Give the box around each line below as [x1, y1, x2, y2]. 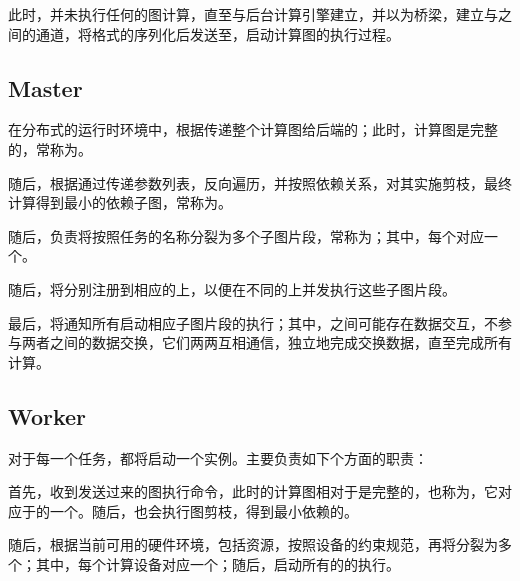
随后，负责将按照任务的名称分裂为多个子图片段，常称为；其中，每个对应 [8, 225, 484, 246]
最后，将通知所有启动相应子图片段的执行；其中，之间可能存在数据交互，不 [8, 312, 498, 333]
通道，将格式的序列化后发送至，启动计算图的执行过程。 [35, 23, 400, 44]
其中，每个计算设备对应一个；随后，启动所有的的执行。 [35, 553, 400, 574]
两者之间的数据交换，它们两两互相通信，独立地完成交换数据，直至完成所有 [21, 332, 512, 353]
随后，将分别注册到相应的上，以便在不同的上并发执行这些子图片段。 [8, 278, 456, 299]
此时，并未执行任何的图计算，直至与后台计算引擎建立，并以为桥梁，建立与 [8, 4, 498, 24]
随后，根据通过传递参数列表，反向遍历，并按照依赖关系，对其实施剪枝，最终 [8, 172, 512, 193]
